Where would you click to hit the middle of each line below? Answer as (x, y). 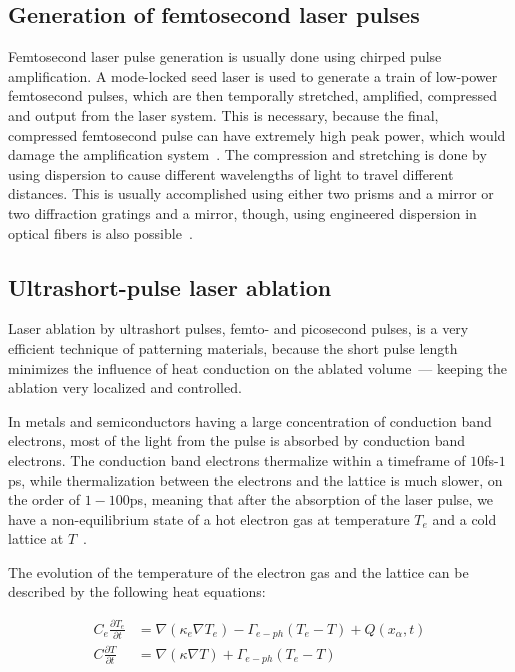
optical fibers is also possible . (100, 232)
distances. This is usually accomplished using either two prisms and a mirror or (251, 193)
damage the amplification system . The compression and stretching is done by (247, 154)
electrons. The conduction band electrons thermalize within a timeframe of (237, 459)
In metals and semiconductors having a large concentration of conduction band (250, 420)
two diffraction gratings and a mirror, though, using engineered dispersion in (242, 212)
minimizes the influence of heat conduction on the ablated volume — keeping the (258, 367)
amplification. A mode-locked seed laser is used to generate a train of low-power (253, 75)
